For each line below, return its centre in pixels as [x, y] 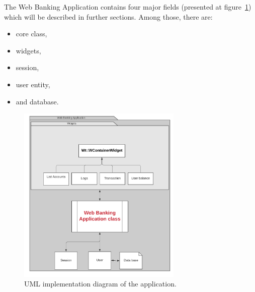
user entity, [33, 84]
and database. [37, 101]
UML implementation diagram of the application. [100, 284]
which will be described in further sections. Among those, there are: [108, 16]
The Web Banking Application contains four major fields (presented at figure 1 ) [128, 7]
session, [27, 67]
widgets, [28, 50]
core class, [31, 34]
